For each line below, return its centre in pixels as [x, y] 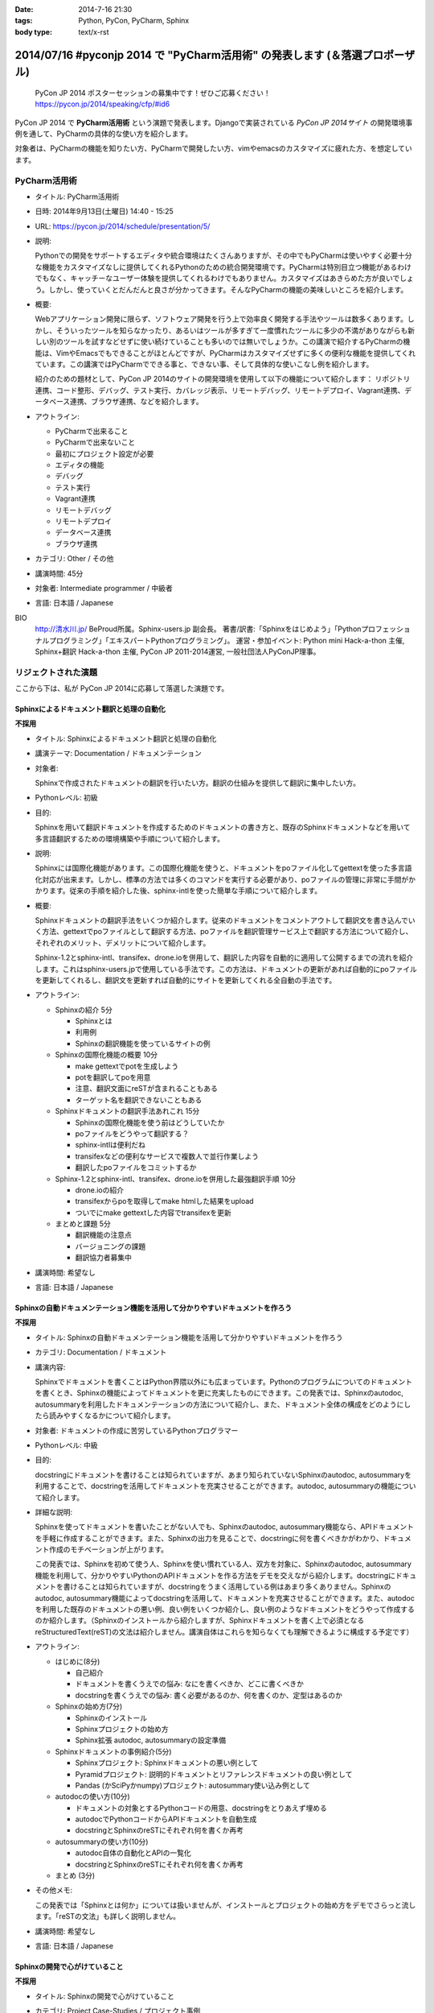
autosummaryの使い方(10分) [102, 1841]
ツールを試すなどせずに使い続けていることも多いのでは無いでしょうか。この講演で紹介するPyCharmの [233, 341]
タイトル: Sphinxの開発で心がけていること [105, 1996]
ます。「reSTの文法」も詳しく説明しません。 [108, 1916]
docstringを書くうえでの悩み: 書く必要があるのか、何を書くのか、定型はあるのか [209, 1695]
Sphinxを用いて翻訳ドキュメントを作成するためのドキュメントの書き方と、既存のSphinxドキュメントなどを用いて [223, 827]
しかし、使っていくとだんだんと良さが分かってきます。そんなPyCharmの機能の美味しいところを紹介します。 [228, 289]
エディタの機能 [80, 465]
